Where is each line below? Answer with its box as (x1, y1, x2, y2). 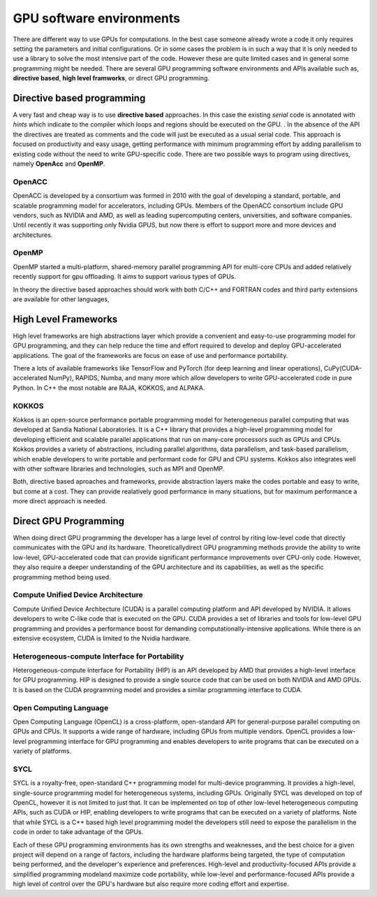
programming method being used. (13, 573, 111, 581)
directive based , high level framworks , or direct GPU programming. (13, 74, 209, 82)
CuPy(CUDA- (323, 364, 362, 373)
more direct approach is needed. (13, 497, 108, 505)
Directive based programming (13, 92, 146, 104)
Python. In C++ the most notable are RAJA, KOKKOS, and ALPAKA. (13, 383, 205, 392)
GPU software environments (13, 10, 181, 26)
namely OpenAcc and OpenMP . (13, 159, 105, 168)
